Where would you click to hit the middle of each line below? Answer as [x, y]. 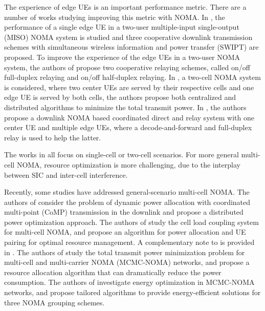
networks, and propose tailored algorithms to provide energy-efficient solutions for [132, 292]
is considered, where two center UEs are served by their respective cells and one [129, 87]
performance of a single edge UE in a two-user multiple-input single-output [122, 27]
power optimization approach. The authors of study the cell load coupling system [131, 222]
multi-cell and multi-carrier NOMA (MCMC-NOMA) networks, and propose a [127, 262]
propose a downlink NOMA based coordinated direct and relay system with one [129, 117]
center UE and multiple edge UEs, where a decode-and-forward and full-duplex [128, 127]
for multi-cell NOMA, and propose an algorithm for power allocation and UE [125, 232]
